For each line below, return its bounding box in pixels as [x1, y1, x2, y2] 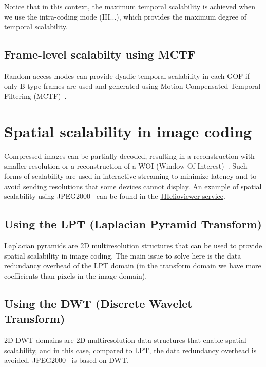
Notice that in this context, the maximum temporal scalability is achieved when [4, 1, 256, 11]
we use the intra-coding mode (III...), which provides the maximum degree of [4, 11, 246, 22]
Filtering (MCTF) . [4, 90, 67, 101]
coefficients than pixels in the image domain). [4, 270, 147, 281]
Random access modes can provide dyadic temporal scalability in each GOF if [4, 70, 250, 81]
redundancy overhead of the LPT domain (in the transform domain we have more [4, 260, 261, 271]
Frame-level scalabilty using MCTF [4, 46, 196, 62]
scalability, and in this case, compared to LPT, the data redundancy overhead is [4, 344, 257, 355]
